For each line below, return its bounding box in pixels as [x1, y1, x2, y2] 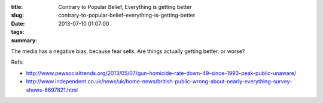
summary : [11, 36, 38, 44]
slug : [11, 12, 24, 19]
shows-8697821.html [26, 86, 78, 93]
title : [11, 4, 23, 10]
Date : [11, 20, 25, 27]
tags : [11, 29, 25, 36]
